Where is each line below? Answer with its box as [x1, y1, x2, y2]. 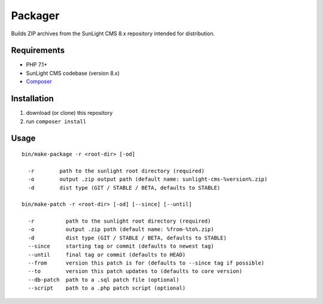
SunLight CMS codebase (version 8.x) [26, 69, 120, 77]
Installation [11, 93, 54, 104]
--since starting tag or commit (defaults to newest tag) [28, 243, 215, 250]
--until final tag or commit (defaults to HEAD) [28, 251, 186, 258]
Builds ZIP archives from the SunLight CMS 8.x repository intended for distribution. [11, 30, 215, 37]
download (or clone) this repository [26, 110, 113, 117]
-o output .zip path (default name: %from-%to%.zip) [28, 226, 215, 233]
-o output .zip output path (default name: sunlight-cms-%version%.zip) [28, 176, 268, 183]
